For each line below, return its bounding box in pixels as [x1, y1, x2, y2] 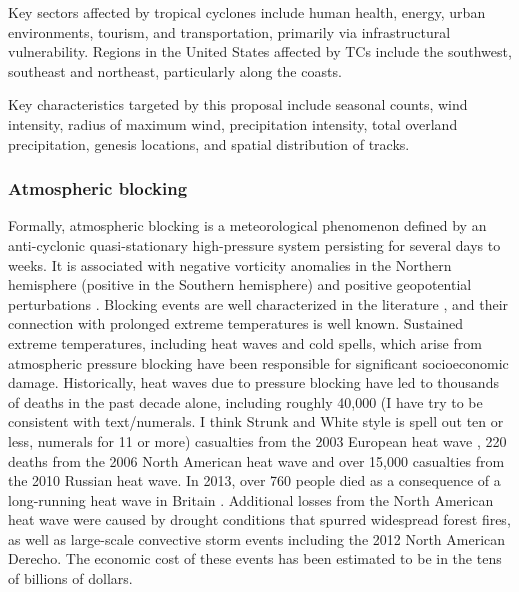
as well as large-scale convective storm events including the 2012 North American [8, 528, 506, 549]
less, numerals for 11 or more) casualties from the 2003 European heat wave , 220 [8, 430, 507, 451]
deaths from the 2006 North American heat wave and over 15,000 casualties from [8, 450, 505, 471]
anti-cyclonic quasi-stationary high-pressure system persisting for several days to [8, 234, 501, 255]
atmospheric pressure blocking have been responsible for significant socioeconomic [8, 352, 509, 373]
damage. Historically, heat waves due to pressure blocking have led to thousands [8, 372, 499, 393]
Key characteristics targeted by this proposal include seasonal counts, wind [8, 94, 468, 115]
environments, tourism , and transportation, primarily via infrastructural [8, 21, 451, 42]
